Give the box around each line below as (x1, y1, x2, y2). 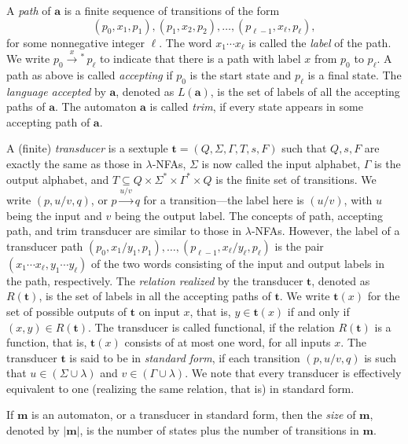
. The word (159, 34, 212, 50)
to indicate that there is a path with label (99, 50, 301, 66)
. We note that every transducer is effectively (185, 365, 402, 381)
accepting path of (6, 113, 90, 130)
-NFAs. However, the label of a (251, 222, 400, 239)
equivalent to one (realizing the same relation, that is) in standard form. (6, 380, 355, 396)
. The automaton (54, 98, 137, 115)
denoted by (6, 422, 60, 438)
